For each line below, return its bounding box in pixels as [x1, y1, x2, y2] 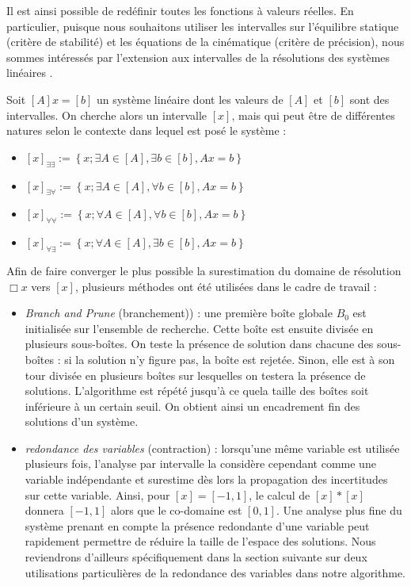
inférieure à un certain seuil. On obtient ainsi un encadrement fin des [25, 397, 360, 414]
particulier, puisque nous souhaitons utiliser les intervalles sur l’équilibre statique [6, 17, 399, 34]
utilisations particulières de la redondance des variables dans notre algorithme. [25, 564, 406, 580]
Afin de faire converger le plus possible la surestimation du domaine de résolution [6, 262, 401, 278]
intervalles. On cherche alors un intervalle [6, 106, 207, 123]
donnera [25, 502, 64, 519]
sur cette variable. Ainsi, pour [25, 486, 170, 503]
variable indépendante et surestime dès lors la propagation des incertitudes [25, 471, 388, 488]
